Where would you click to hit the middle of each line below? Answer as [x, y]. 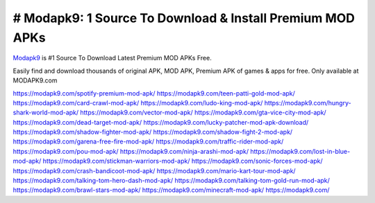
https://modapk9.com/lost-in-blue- [300, 151]
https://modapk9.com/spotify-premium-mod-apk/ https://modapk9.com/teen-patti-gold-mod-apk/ [154, 93]
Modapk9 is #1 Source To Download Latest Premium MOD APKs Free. [112, 58]
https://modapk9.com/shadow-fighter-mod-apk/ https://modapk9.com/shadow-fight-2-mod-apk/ [153, 132]
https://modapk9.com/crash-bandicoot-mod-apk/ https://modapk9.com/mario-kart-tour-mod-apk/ [154, 170]
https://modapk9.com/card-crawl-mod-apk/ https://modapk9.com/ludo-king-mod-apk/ [138, 103]
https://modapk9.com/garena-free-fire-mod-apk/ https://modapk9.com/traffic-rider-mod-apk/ [148, 141]
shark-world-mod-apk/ [46, 113]
